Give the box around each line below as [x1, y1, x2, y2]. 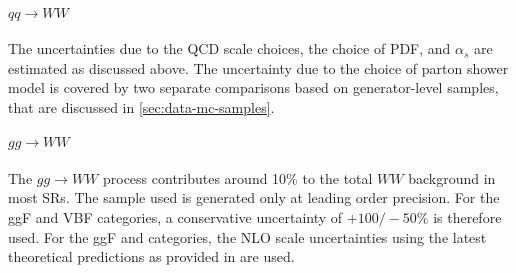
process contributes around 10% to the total [102, 167, 373, 188]
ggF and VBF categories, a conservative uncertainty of [8, 206, 343, 227]
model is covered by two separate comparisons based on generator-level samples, [8, 77, 499, 98]
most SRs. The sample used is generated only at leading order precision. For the [8, 187, 500, 208]
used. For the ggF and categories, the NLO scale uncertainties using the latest [8, 226, 487, 247]
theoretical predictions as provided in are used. [8, 246, 295, 267]
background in [408, 167, 496, 188]
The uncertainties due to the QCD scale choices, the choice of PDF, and [8, 38, 451, 59]
